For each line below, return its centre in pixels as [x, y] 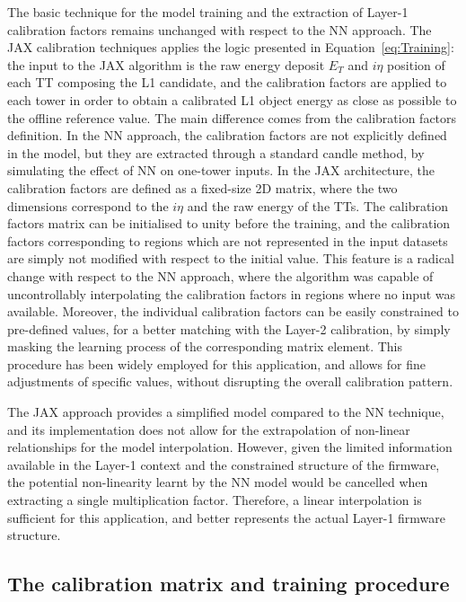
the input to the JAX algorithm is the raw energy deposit [166, 64]
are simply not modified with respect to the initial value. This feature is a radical [231, 258]
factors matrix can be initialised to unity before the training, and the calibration [229, 223]
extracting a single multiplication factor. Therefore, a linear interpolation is [215, 500]
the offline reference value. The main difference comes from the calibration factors [232, 117]
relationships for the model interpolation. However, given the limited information [230, 447]
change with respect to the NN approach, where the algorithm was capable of [220, 275]
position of [416, 64]
